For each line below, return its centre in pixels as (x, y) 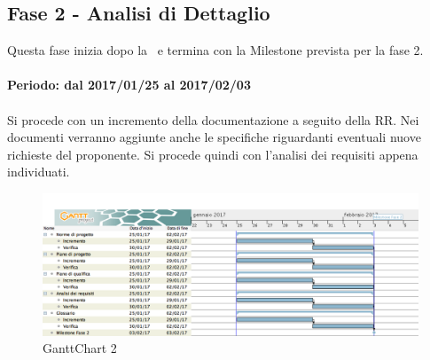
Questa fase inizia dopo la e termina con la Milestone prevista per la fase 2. (215, 50)
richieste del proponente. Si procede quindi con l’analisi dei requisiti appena (213, 154)
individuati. (39, 172)
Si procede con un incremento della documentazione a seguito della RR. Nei (213, 119)
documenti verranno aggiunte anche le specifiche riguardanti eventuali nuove (214, 137)
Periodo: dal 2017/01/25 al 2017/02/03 (129, 85)
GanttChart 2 (80, 348)
